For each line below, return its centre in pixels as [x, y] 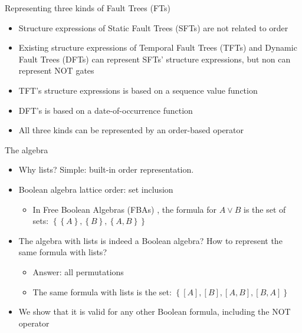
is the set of [265, 209]
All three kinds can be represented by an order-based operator [131, 130]
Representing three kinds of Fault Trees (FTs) [88, 8]
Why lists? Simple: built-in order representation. [106, 169]
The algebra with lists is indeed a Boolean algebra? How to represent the [150, 240]
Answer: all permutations [78, 271]
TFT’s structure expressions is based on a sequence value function [138, 90]
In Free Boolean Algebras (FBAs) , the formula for [125, 209]
